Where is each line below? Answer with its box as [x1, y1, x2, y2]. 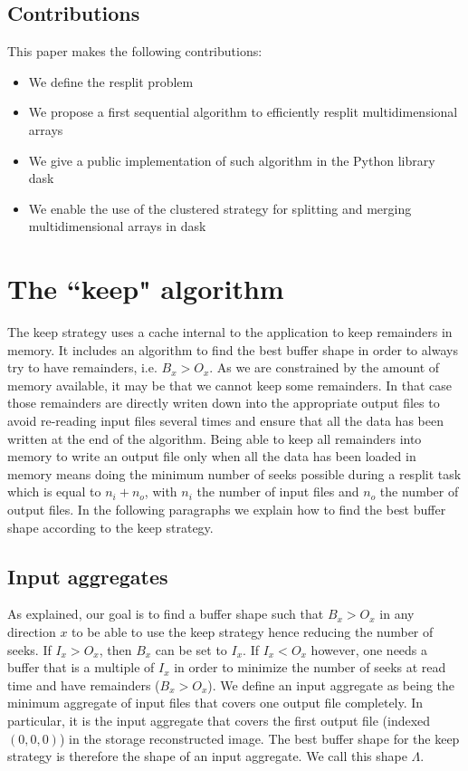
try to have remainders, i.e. [7, 358, 158, 377]
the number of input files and [196, 482, 359, 501]
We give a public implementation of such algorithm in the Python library [28, 150, 435, 169]
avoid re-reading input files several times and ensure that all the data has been [7, 411, 444, 430]
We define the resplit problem [28, 72, 194, 91]
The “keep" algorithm [7, 270, 284, 307]
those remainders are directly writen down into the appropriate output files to [7, 393, 440, 412]
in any [379, 604, 415, 623]
